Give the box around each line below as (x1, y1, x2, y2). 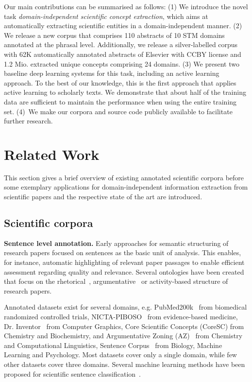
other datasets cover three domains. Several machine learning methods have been (4, 359, 245, 369)
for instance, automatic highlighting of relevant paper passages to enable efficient (4, 257, 245, 267)
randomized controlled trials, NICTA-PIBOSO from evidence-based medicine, (4, 311, 238, 321)
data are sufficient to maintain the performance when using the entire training (4, 96, 237, 106)
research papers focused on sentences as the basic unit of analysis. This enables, (4, 247, 241, 258)
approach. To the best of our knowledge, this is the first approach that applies (4, 77, 236, 87)
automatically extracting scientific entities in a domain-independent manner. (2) (4, 20, 242, 31)
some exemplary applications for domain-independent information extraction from (4, 182, 248, 192)
